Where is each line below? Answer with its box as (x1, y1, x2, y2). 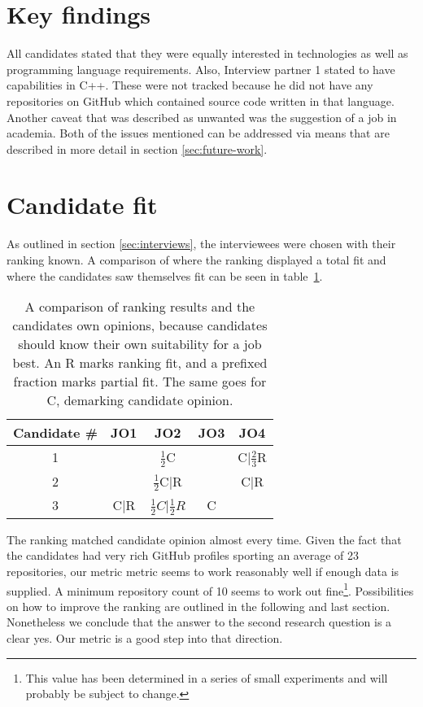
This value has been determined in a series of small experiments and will (25, 669, 388, 686)
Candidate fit (7, 188, 158, 221)
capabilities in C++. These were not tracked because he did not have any (7, 76, 373, 94)
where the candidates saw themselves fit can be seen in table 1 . (7, 267, 323, 284)
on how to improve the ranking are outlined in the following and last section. (7, 597, 390, 614)
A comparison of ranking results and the (24, 297, 255, 316)
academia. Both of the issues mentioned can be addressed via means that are (7, 124, 390, 142)
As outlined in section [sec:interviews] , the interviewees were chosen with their (7, 235, 396, 252)
